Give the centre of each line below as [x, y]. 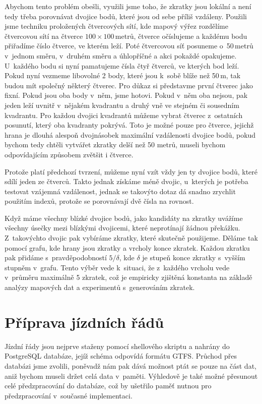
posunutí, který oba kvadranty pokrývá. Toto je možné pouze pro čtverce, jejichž [129, 125]
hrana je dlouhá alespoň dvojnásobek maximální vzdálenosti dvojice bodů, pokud [130, 134]
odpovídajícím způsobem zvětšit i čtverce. [69, 154]
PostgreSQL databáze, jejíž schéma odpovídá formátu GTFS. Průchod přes [121, 356]
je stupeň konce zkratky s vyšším [194, 257]
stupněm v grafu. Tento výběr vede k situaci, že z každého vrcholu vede [117, 267]
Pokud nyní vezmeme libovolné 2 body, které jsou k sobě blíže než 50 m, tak [123, 75]
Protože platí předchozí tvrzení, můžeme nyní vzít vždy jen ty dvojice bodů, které [131, 171]
